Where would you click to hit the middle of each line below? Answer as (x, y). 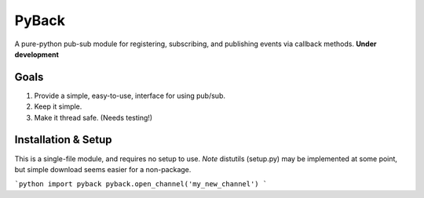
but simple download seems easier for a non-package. (103, 169)
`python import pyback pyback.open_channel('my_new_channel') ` (141, 184)
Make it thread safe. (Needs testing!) (93, 117)
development (37, 54)
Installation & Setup (63, 140)
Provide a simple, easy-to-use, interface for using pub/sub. (130, 95)
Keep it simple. (58, 106)
